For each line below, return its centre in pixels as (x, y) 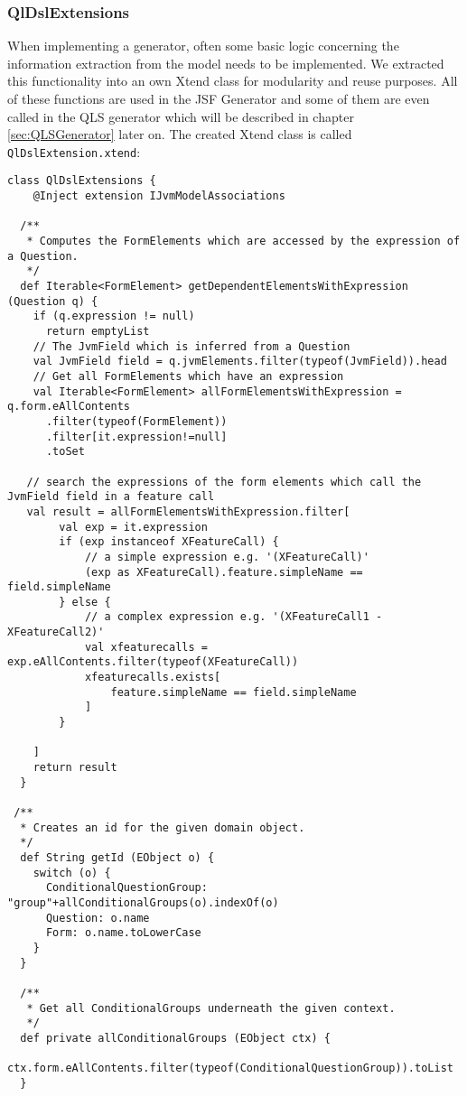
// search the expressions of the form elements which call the (224, 482)
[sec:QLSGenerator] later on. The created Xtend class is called (180, 134)
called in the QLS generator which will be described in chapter (181, 116)
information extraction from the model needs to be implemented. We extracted (226, 63)
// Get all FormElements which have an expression (188, 376)
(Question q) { (53, 301)
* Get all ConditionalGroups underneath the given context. (211, 1008)
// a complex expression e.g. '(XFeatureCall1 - (233, 617)
